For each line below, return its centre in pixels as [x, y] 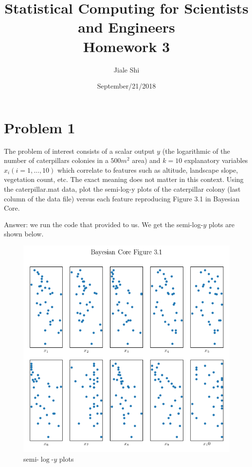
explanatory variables [216, 160]
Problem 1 [40, 127]
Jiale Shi [126, 69]
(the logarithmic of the [196, 151]
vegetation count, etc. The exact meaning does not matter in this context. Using [124, 179]
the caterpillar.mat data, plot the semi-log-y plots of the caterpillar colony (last [122, 189]
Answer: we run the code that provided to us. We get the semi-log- [104, 224]
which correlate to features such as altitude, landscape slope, [148, 170]
